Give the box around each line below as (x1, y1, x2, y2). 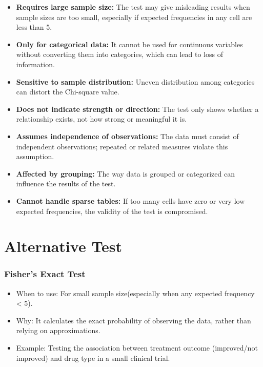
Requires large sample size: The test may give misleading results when (16, 2, 250, 12)
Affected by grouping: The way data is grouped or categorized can (16, 168, 235, 179)
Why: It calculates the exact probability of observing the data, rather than (16, 315, 251, 325)
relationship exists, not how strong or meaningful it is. (16, 113, 187, 124)
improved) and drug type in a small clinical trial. (16, 352, 170, 363)
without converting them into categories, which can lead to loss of (16, 49, 223, 60)
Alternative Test (4, 236, 123, 257)
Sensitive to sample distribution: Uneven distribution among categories (16, 76, 255, 87)
